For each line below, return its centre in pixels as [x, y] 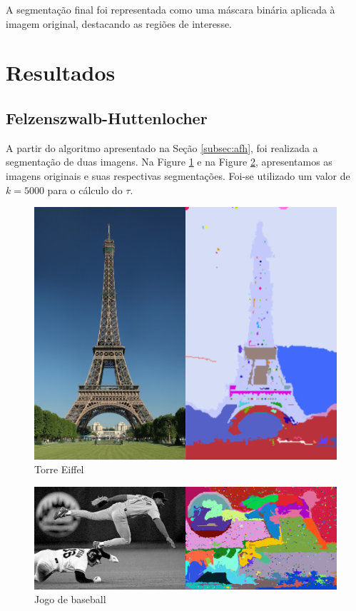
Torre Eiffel [59, 469]
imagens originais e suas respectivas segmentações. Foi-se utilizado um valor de [178, 175]
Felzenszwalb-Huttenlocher [107, 117]
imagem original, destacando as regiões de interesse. [119, 23]
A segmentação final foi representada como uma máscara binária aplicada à [171, 9]
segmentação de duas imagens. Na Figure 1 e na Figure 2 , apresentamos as [169, 162]
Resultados [61, 72]
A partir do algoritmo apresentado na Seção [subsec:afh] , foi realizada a [162, 147]
